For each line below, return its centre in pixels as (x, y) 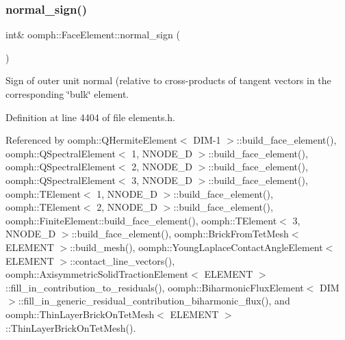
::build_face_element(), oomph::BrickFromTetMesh (180, 234)
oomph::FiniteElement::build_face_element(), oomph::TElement (141, 220)
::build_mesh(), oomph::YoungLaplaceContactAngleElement (196, 247)
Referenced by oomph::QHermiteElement (91, 140)
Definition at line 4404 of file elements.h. (90, 117)
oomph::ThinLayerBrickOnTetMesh (80, 314)
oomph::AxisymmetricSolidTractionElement (97, 274)
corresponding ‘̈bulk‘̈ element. (67, 94)
